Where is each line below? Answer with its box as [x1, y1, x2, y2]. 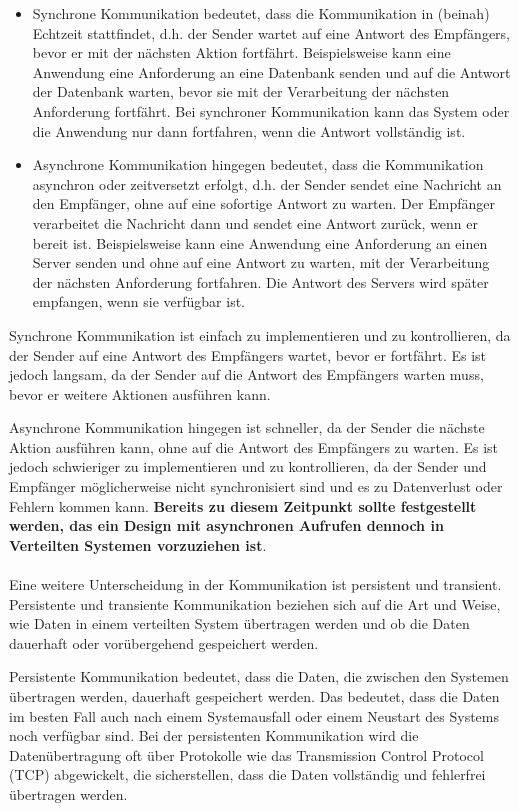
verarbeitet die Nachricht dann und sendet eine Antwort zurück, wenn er [32, 212, 478, 233]
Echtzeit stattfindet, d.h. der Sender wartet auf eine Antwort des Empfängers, [32, 22, 511, 43]
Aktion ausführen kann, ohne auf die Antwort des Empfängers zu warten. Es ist [9, 436, 499, 457]
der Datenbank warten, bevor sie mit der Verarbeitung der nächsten [32, 81, 450, 102]
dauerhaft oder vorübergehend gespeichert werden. [9, 632, 319, 653]
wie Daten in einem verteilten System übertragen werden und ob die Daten [9, 613, 470, 634]
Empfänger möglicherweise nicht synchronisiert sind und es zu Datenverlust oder [9, 476, 503, 497]
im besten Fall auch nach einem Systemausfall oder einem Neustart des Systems [9, 705, 499, 726]
